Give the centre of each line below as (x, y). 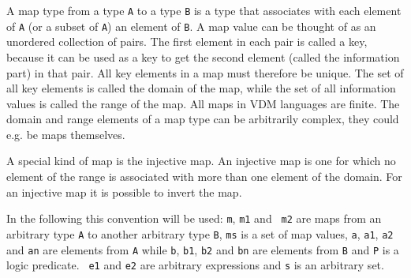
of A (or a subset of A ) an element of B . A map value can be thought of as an (191, 26)
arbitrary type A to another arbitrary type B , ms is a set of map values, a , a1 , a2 (200, 233)
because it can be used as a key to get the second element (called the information (203, 56)
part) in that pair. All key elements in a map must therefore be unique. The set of (205, 72)
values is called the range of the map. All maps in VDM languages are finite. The (203, 103)
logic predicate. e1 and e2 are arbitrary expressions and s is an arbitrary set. (195, 265)
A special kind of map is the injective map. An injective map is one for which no (201, 161)
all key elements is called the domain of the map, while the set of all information (201, 88)
